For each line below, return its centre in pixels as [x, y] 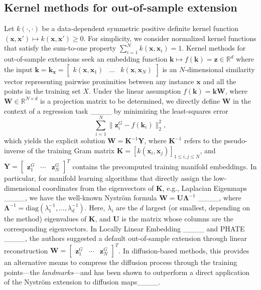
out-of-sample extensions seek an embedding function [86, 59]
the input [18, 69]
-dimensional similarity [220, 69]
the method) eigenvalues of [45, 218]
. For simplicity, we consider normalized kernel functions [170, 38]
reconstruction [26, 250]
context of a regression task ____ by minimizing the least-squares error [116, 110]
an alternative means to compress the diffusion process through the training [121, 262]
